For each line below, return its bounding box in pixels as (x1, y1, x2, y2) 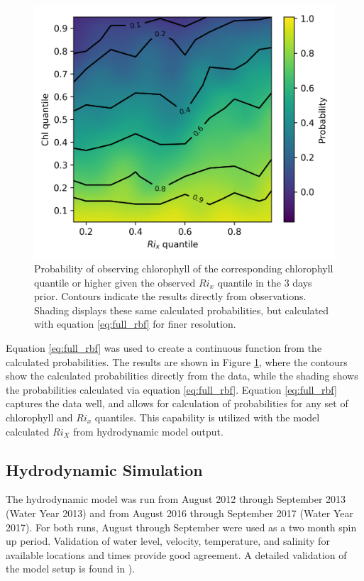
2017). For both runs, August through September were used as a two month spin (6, 519, 357, 534)
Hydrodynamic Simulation (6, 458, 203, 480)
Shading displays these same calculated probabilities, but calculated (34, 302, 329, 317)
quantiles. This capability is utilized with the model (94, 410, 320, 425)
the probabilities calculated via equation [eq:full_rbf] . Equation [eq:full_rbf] (6, 382, 337, 397)
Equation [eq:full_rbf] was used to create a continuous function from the (6, 341, 322, 355)
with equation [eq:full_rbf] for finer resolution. (34, 316, 236, 331)
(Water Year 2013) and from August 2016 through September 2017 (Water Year (6, 506, 353, 521)
